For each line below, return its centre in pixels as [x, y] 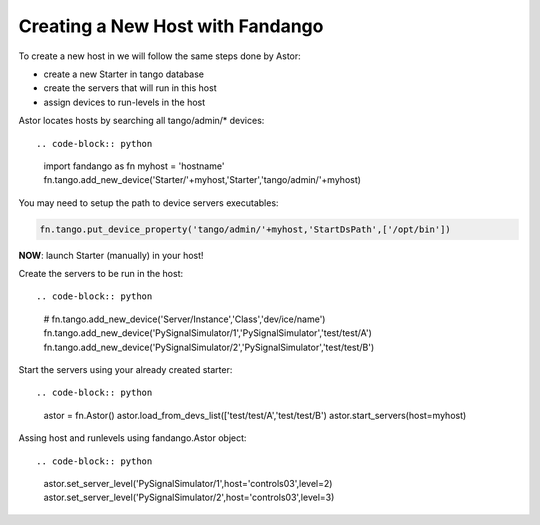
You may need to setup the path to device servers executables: [148, 202]
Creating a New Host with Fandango [171, 26]
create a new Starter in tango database [124, 74]
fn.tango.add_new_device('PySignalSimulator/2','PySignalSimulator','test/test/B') [209, 347]
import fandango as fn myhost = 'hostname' [134, 166]
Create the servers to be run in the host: [101, 274]
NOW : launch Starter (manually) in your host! [111, 255]
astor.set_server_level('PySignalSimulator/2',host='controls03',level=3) [189, 497]
